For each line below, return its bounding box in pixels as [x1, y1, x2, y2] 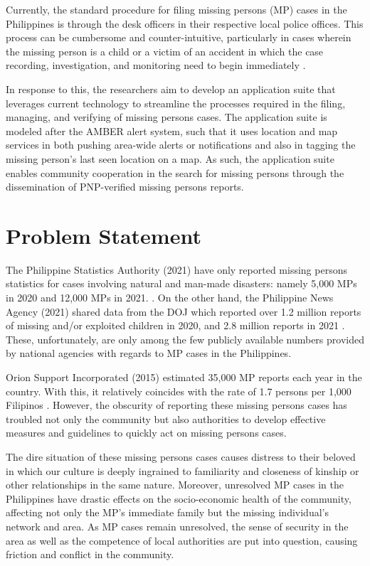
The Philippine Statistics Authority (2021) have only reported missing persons [6, 262, 347, 277]
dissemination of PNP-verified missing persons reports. [6, 179, 244, 194]
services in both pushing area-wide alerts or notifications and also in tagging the [6, 137, 356, 152]
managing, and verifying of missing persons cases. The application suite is [6, 110, 327, 124]
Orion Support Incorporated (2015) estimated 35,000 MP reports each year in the [6, 370, 362, 384]
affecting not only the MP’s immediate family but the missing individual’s [6, 505, 329, 520]
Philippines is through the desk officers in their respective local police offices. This [6, 16, 364, 31]
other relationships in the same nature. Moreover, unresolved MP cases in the [6, 477, 344, 492]
